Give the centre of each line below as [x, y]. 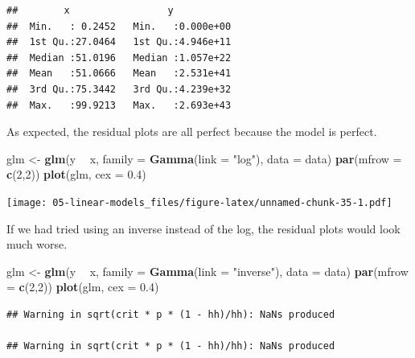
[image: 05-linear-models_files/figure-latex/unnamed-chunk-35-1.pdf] [199, 202]
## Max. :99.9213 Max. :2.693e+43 [119, 105]
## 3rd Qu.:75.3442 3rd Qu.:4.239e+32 [119, 89]
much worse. [37, 244]
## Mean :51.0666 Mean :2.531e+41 [119, 74]
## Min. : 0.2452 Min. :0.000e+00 [119, 26]
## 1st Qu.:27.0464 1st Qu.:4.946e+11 [119, 42]
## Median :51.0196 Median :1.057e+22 [119, 58]
